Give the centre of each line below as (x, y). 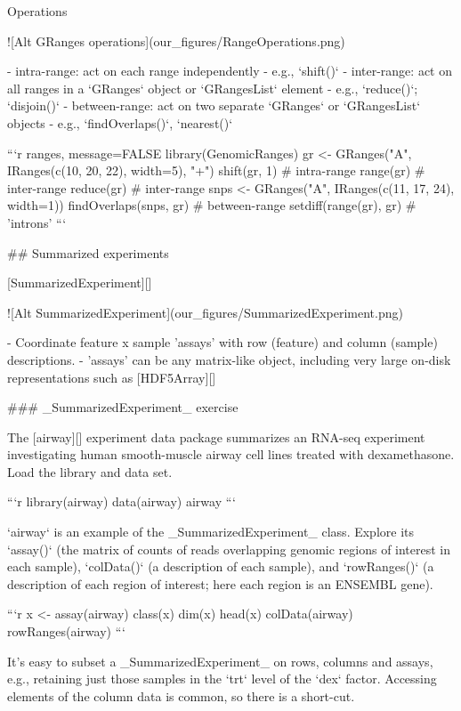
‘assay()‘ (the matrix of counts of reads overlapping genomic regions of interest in (229, 549)
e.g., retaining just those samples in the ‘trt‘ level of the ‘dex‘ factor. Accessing (222, 679)
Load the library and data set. (90, 471)
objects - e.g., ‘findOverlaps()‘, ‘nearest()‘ (120, 122)
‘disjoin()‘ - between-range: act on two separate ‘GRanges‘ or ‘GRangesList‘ (214, 105)
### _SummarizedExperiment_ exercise (123, 407)
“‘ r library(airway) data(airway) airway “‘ (121, 501)
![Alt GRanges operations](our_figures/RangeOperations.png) (176, 40)
